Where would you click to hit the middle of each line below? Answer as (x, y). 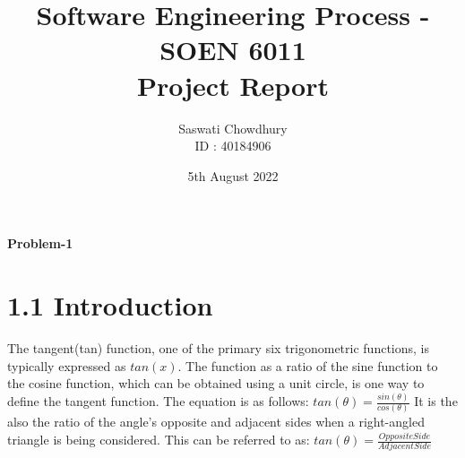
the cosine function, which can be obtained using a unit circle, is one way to (216, 383)
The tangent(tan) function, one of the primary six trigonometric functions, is (218, 348)
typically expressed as (67, 365)
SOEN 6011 (233, 50)
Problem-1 (40, 243)
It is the (436, 401)
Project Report (232, 85)
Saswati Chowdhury (233, 128)
